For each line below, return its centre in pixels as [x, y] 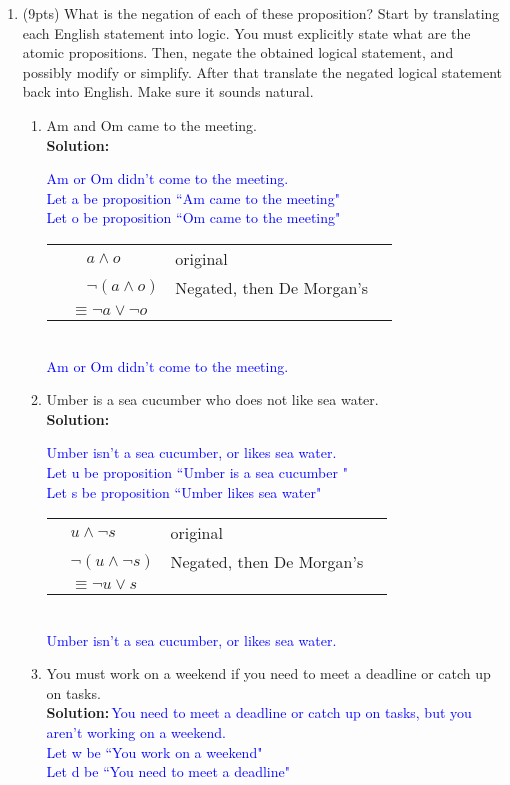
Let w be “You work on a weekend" [154, 751]
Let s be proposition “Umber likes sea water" [184, 491]
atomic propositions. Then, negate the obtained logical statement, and [238, 52]
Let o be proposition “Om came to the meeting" [193, 217]
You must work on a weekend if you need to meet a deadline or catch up [268, 673]
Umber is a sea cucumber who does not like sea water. [212, 399]
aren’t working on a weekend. [136, 732]
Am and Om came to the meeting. [151, 124]
